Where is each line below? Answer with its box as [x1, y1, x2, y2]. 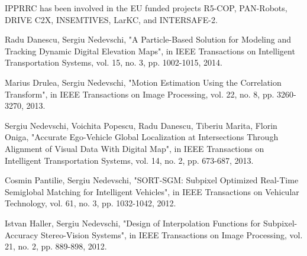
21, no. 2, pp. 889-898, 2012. [5, 240, 107, 252]
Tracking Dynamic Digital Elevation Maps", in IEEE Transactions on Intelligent [5, 44, 295, 57]
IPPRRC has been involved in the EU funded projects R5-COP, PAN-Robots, [5, 2, 287, 14]
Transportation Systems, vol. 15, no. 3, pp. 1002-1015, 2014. [5, 56, 222, 69]
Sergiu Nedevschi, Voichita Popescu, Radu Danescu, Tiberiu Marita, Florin [5, 119, 277, 131]
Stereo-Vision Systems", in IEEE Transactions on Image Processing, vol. [41, 228, 303, 241]
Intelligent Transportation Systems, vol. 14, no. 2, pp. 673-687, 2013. [5, 154, 254, 166]
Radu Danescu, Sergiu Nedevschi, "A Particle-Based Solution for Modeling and [5, 33, 291, 46]
